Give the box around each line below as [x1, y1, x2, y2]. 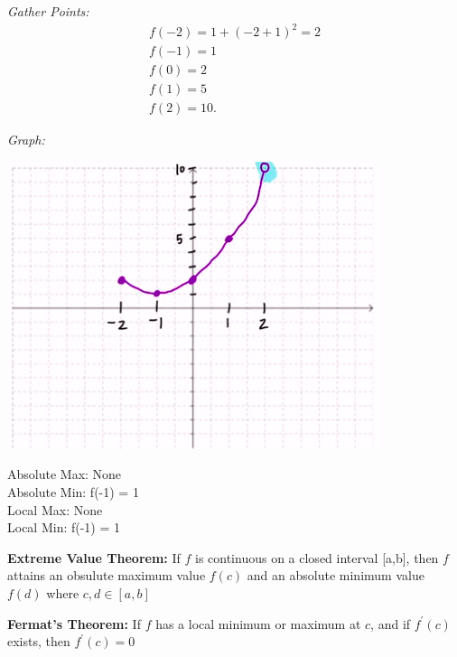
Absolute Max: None [7, 465, 122, 483]
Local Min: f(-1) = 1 [7, 518, 121, 537]
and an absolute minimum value [247, 566, 424, 585]
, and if [370, 614, 411, 633]
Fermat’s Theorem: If [7, 614, 141, 633]
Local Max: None [7, 500, 103, 519]
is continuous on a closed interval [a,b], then [194, 548, 439, 567]
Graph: [7, 130, 45, 149]
